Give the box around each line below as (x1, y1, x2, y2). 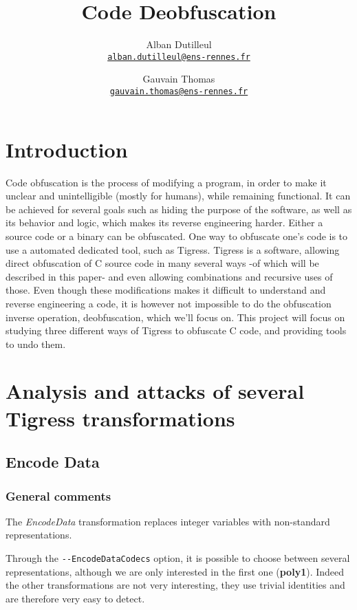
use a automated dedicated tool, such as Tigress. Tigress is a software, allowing (6, 242, 340, 257)
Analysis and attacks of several (6, 377, 305, 405)
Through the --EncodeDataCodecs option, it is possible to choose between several (6, 551, 350, 565)
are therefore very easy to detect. (6, 591, 145, 605)
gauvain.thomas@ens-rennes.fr (109, 86, 248, 96)
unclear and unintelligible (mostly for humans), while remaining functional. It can (6, 188, 351, 203)
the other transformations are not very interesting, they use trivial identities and (6, 578, 345, 592)
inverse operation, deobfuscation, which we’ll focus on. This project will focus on (6, 309, 345, 324)
